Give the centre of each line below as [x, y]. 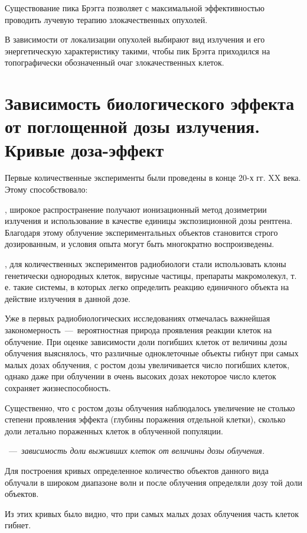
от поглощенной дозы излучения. [133, 126]
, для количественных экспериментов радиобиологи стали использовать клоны [146, 264]
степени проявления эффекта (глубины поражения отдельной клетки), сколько [145, 419]
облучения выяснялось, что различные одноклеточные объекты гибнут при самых [152, 353]
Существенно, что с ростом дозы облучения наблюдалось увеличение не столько [150, 407]
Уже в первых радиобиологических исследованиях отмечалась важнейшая [138, 318]
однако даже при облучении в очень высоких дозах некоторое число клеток [141, 376]
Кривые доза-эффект [84, 149]
